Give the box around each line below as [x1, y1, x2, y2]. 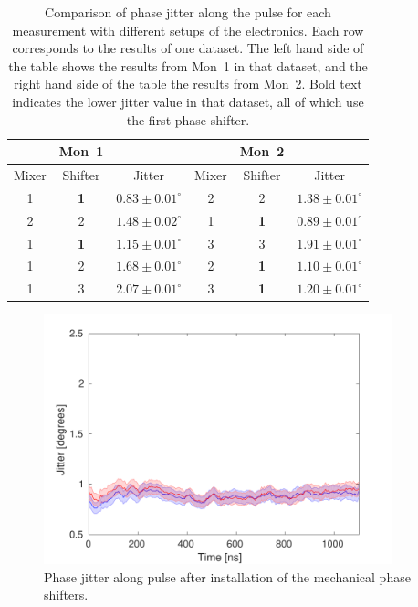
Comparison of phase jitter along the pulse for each [45, 3, 331, 21]
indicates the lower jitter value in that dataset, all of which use [12, 91, 364, 111]
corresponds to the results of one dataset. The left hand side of [12, 38, 364, 58]
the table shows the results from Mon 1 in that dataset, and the [8, 56, 368, 75]
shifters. [44, 585, 89, 604]
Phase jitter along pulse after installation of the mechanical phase [44, 567, 411, 586]
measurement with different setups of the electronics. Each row [12, 20, 364, 39]
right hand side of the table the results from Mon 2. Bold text [14, 74, 362, 93]
